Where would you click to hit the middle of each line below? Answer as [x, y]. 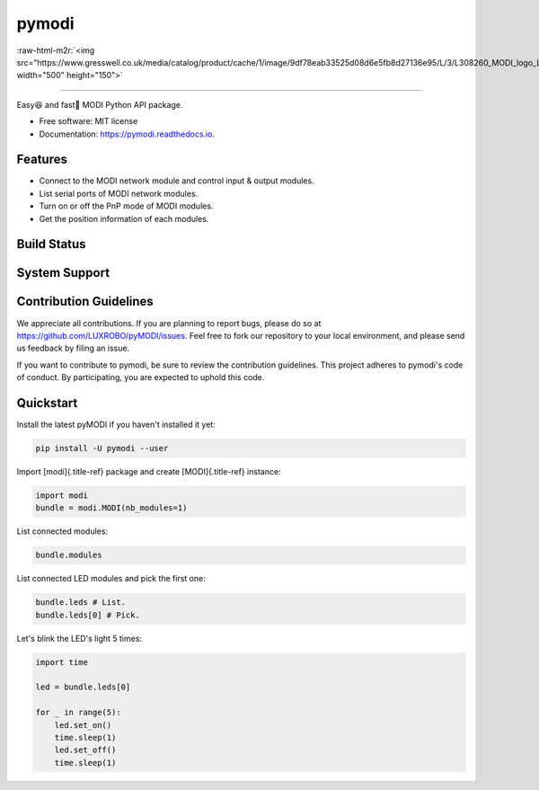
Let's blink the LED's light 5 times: [80, 638]
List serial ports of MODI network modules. [119, 193]
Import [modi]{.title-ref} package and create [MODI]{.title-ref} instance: [149, 471]
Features [42, 160]
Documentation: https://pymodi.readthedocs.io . [127, 134]
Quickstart [47, 403]
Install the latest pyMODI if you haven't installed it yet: [116, 424]
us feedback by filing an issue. [73, 348]
